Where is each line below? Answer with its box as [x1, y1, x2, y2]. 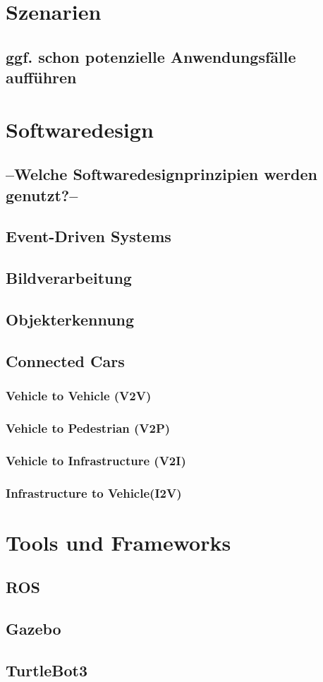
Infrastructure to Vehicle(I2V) [6, 484, 182, 501]
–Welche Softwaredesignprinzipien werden [6, 163, 317, 185]
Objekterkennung [6, 309, 135, 330]
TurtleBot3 [6, 659, 88, 681]
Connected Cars [6, 349, 125, 371]
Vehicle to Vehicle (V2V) [6, 387, 152, 405]
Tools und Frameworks [6, 527, 231, 556]
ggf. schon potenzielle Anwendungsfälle [6, 45, 296, 67]
